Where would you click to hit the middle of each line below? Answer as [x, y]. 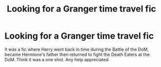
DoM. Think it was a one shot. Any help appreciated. [57, 59]
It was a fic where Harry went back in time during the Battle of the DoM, [77, 49]
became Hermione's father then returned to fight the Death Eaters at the [77, 54]
